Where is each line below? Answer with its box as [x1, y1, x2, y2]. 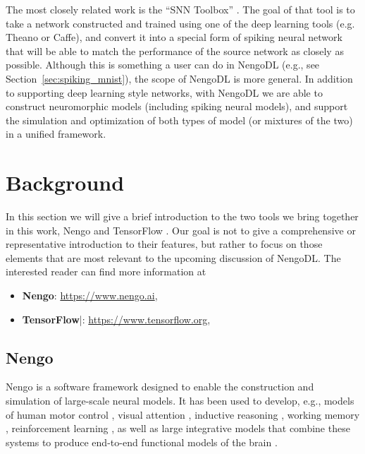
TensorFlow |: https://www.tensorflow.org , [22, 311, 211, 326]
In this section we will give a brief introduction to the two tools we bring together [6, 209, 359, 224]
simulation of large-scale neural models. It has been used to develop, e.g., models [6, 393, 354, 408]
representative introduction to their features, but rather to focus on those [6, 237, 323, 251]
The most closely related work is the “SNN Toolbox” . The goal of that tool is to [6, 2, 355, 16]
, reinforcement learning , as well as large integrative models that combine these [6, 421, 350, 436]
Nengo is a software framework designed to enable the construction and [6, 379, 314, 394]
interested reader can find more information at [6, 264, 206, 279]
